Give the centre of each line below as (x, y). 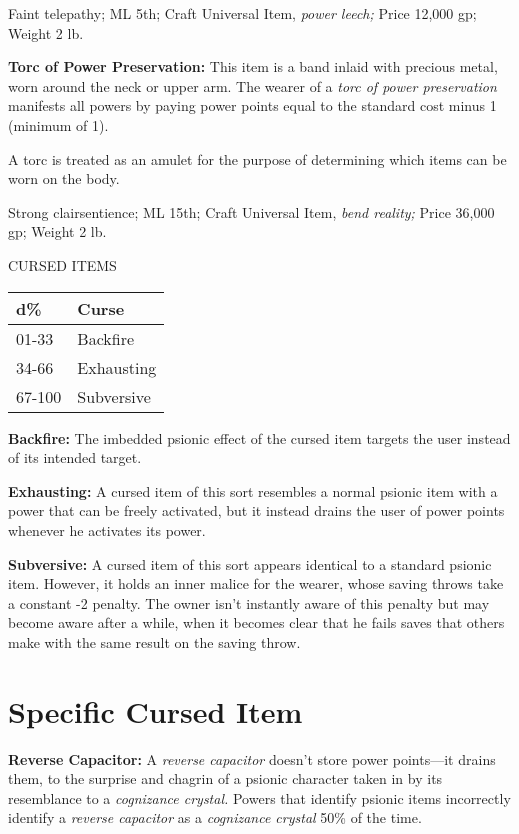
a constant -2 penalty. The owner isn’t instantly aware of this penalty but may (249, 602)
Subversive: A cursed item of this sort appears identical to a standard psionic (250, 563)
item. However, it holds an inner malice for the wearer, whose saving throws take (256, 583)
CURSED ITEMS (62, 264)
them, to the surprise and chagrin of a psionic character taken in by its (225, 778)
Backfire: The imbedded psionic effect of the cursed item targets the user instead (259, 437)
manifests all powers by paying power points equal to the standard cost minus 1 (252, 105)
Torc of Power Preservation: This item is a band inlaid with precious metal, (253, 66)
